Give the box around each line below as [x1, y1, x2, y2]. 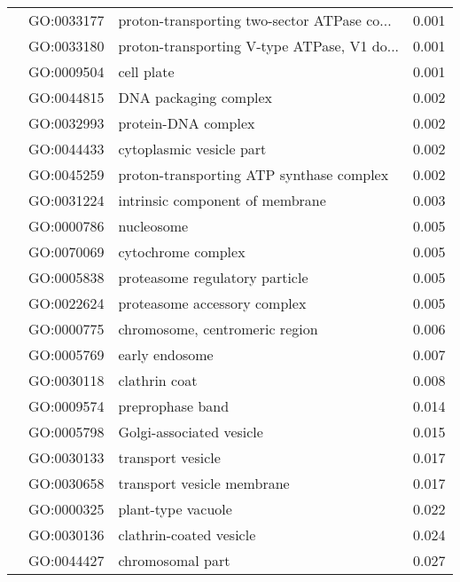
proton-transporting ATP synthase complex [118, 164, 389, 185]
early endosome [118, 344, 214, 365]
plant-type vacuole [118, 499, 232, 519]
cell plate [118, 61, 175, 82]
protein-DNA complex [118, 113, 255, 133]
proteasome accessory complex [118, 293, 307, 313]
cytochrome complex [118, 241, 246, 262]
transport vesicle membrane [118, 473, 290, 493]
